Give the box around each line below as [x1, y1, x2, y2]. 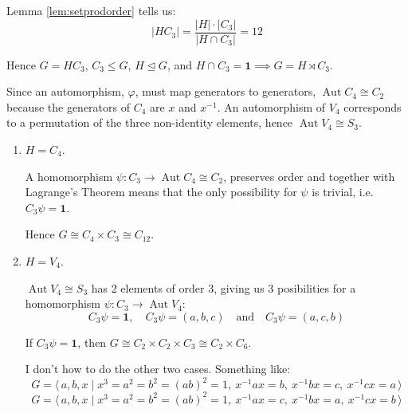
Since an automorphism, [6, 83, 124, 100]
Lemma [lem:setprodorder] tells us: [6, 2, 176, 18]
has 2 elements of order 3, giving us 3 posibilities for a [91, 279, 356, 296]
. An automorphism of [217, 98, 326, 115]
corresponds [343, 98, 402, 115]
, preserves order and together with [223, 167, 395, 184]
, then [77, 333, 107, 350]
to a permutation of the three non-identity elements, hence [6, 114, 293, 131]
